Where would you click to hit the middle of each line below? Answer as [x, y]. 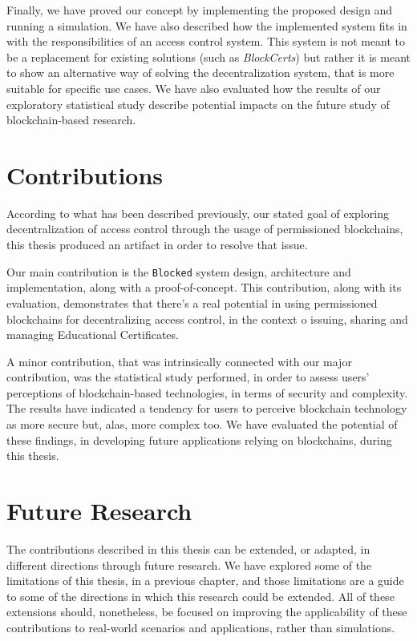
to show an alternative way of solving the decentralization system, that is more [200, 73]
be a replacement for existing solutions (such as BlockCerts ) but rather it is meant [208, 56]
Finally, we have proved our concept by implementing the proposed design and [200, 10]
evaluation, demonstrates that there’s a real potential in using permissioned [192, 302]
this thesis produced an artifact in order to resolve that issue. [157, 245]
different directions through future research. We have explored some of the [189, 564]
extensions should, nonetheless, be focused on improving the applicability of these [207, 612]
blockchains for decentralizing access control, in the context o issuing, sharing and [207, 318]
